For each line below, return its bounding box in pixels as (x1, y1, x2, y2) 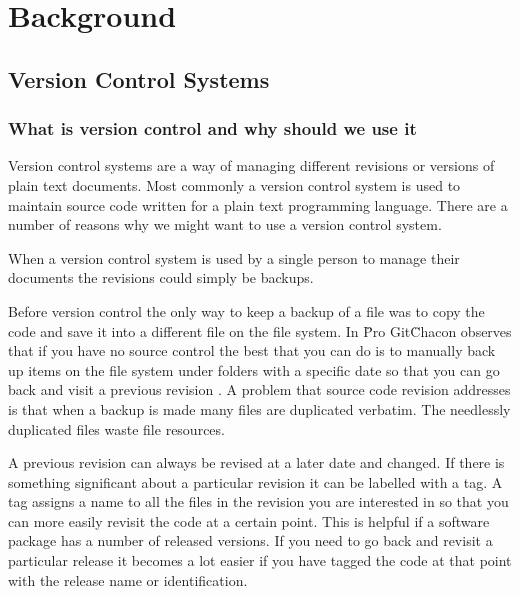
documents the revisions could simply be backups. (8, 267, 314, 288)
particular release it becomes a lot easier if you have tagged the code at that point (8, 550, 512, 571)
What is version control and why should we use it (8, 116, 417, 141)
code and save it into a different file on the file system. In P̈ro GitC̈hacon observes (8, 320, 512, 341)
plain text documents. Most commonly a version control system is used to (8, 174, 461, 195)
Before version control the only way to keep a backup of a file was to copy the (8, 300, 485, 321)
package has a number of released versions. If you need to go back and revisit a (8, 530, 493, 551)
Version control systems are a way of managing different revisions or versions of (8, 155, 495, 176)
